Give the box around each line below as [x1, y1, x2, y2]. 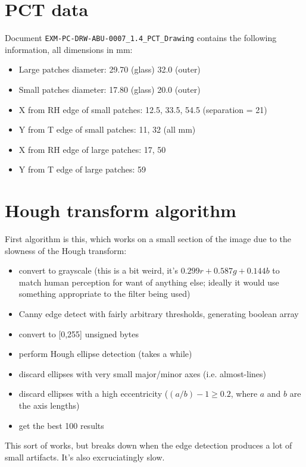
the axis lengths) [18, 399, 80, 411]
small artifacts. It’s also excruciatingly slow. [5, 450, 165, 463]
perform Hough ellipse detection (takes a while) [18, 347, 192, 360]
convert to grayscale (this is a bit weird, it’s [18, 264, 178, 277]
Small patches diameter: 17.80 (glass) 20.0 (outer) [18, 83, 201, 95]
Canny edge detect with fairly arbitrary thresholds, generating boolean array [18, 308, 299, 320]
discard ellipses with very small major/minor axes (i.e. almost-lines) [18, 367, 267, 380]
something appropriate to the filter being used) [18, 287, 191, 300]
